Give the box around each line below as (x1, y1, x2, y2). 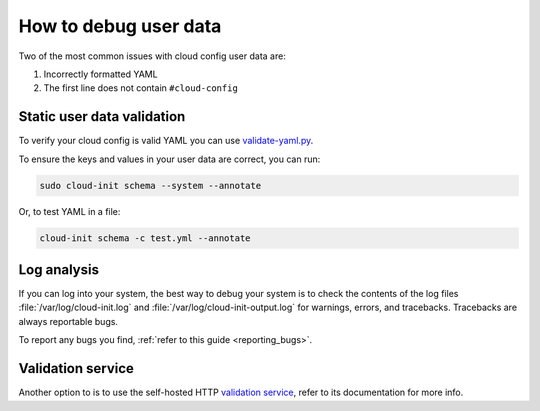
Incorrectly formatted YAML (43, 68, 159, 80)
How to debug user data (18, 15, 222, 37)
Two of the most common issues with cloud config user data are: (18, 50, 287, 62)
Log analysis (18, 261, 100, 278)
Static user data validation (18, 108, 186, 125)
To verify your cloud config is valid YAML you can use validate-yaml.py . (18, 135, 314, 147)
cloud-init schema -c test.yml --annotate (39, 232, 251, 244)
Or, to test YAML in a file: (18, 205, 121, 217)
